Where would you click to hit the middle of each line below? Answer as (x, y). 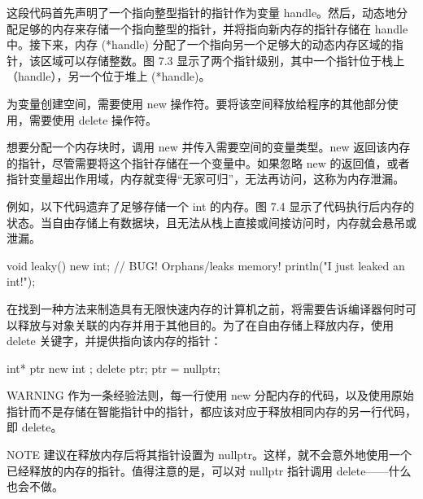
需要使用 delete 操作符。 (93, 119)
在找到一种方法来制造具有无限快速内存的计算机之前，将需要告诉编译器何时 (206, 308)
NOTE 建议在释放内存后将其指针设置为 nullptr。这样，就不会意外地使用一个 (209, 455)
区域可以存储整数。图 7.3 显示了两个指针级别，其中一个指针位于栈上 (222, 60)
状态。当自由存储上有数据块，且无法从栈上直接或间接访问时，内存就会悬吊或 (211, 222)
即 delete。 (35, 427)
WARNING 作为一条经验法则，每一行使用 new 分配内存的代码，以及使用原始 (210, 395)
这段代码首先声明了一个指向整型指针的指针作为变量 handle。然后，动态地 (202, 12)
